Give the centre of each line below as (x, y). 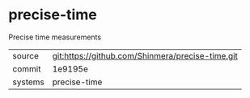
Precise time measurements (55, 37)
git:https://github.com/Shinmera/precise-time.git (145, 55)
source (25, 55)
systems (28, 82)
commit (27, 68)
